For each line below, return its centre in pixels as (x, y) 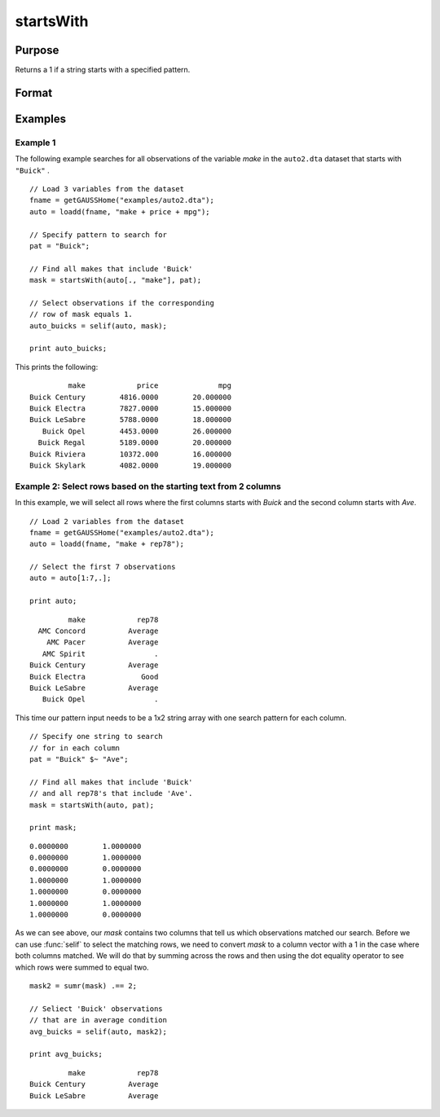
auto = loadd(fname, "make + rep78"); (107, 544)
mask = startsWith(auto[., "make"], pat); (116, 280)
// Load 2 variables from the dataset (107, 521)
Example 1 (35, 143)
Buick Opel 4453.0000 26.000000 (137, 431)
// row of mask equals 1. (81, 314)
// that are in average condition (98, 1020)
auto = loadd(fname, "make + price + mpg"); (120, 211)
